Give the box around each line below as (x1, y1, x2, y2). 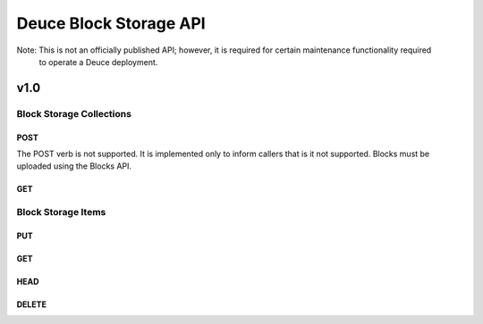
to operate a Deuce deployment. (38, 56, 158, 67)
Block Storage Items (16, 206, 106, 219)
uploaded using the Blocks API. (16, 161, 132, 171)
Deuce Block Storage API (16, 13, 206, 33)
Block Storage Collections (16, 107, 131, 120)
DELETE (16, 299, 47, 310)
